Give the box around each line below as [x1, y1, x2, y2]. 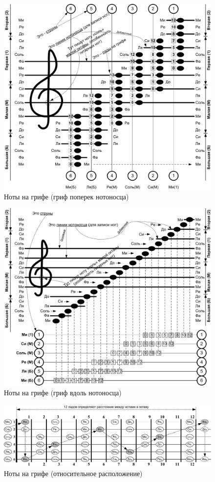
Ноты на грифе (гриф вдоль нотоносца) [4, 387, 122, 397]
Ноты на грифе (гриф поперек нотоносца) [4, 191, 129, 201]
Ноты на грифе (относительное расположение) [4, 468, 143, 479]
